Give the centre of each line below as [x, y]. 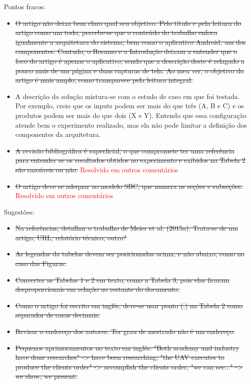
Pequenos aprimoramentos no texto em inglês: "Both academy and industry [127, 347]
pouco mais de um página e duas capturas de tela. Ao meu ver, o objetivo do [130, 70]
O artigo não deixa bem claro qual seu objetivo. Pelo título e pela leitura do [128, 23]
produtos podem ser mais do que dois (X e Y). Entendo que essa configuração [131, 115]
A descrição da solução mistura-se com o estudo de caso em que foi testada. [127, 96]
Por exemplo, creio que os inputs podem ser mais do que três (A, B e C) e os [130, 106]
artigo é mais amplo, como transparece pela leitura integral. [104, 80]
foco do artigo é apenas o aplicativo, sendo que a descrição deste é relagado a [130, 60]
